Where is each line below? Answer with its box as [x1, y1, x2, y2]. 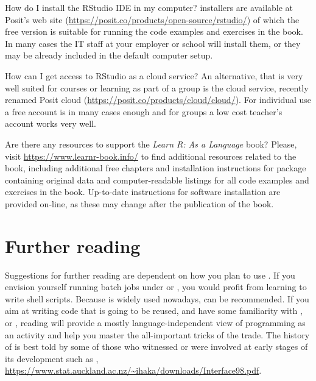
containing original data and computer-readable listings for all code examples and [5, 173, 309, 186]
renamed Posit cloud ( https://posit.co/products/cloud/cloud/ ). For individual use [5, 93, 312, 106]
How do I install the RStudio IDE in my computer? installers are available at [5, 1, 293, 13]
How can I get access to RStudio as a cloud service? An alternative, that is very [5, 69, 303, 82]
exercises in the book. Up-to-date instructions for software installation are [5, 185, 281, 198]
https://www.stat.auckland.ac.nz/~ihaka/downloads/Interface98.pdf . [5, 364, 262, 377]
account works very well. [5, 117, 96, 130]
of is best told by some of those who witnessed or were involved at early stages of [5, 340, 308, 353]
